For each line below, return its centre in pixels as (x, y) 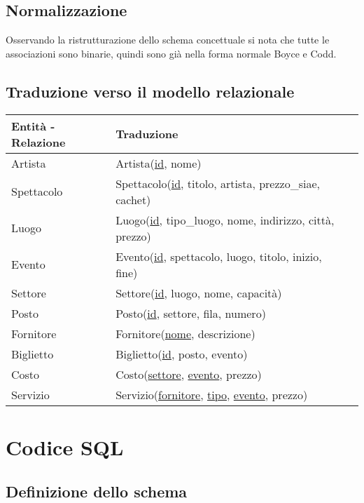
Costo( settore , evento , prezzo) (189, 374)
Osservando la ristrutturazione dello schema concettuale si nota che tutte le (168, 40)
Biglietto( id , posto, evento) (182, 354)
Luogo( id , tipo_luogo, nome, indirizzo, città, (225, 220)
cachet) (133, 199)
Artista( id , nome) (159, 163)
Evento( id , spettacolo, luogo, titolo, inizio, (219, 256)
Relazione (38, 142)
